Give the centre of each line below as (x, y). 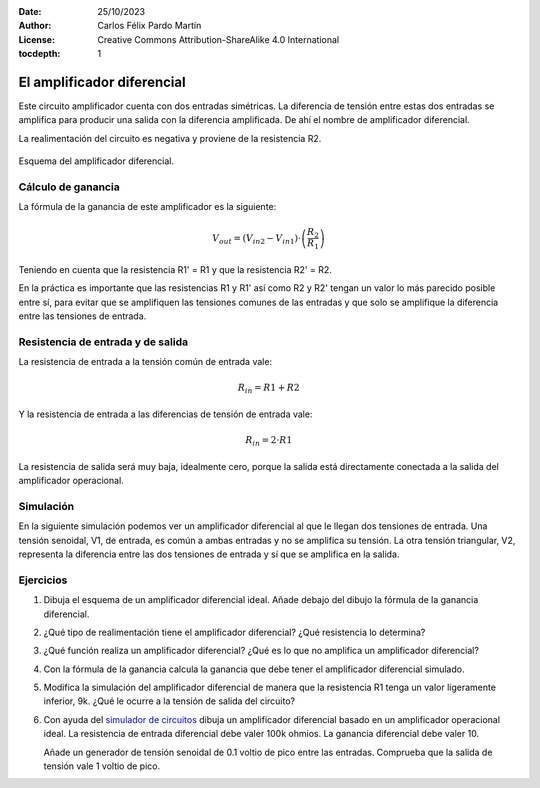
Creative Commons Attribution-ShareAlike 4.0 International (218, 39)
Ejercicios (43, 580)
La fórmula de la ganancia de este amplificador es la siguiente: (147, 207)
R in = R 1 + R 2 (268, 389)
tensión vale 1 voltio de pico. (101, 766)
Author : (35, 26)
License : (36, 39)
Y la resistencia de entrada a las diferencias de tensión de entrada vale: (165, 414)
